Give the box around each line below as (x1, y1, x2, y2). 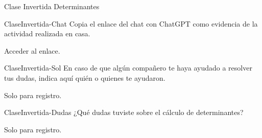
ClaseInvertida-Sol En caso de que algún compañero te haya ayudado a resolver (4, 62, 252, 73)
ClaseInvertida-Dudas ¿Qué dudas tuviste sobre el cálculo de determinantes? (4, 107, 244, 118)
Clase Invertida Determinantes (4, 1, 100, 11)
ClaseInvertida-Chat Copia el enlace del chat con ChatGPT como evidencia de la (4, 18, 258, 29)
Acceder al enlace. (4, 45, 60, 56)
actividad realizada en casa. (4, 28, 90, 39)
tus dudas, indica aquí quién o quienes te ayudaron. (4, 72, 165, 83)
